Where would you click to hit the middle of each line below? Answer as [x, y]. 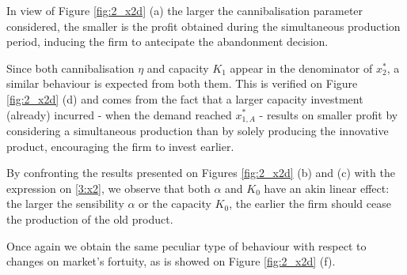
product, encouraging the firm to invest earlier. [120, 146]
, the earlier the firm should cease [310, 203]
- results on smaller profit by [329, 114]
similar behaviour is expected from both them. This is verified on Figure [182, 83]
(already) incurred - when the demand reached [119, 114]
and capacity [178, 68]
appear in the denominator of [301, 68]
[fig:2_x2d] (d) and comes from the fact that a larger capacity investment [185, 98]
